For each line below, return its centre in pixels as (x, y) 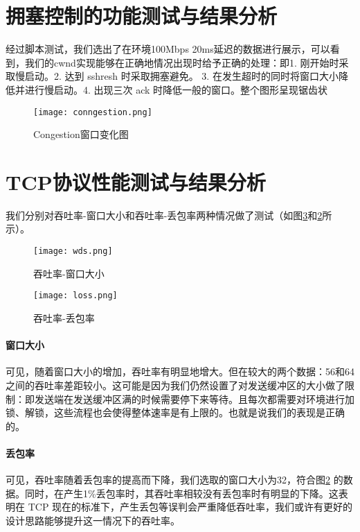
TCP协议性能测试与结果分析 (136, 181)
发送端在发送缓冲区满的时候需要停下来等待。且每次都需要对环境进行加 (194, 398)
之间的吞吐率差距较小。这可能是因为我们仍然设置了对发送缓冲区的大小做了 (175, 385)
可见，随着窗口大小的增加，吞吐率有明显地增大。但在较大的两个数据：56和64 (180, 371)
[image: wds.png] (73, 251)
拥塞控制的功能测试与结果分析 (142, 16)
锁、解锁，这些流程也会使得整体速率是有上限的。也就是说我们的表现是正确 (175, 412)
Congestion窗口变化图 (81, 134)
